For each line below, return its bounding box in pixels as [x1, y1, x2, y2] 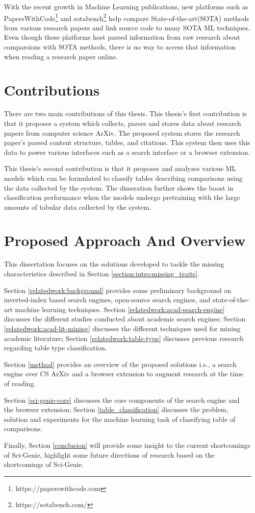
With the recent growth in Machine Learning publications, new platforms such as [4, 1, 249, 11]
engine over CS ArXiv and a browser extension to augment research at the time [4, 368, 244, 379]
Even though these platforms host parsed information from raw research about [4, 32, 240, 42]
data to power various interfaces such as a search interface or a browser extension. [4, 147, 250, 157]
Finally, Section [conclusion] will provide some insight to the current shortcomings [4, 440, 251, 450]
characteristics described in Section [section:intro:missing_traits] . [4, 269, 200, 278]
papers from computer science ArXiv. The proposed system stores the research [4, 127, 240, 138]
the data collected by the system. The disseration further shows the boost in [4, 182, 233, 193]
